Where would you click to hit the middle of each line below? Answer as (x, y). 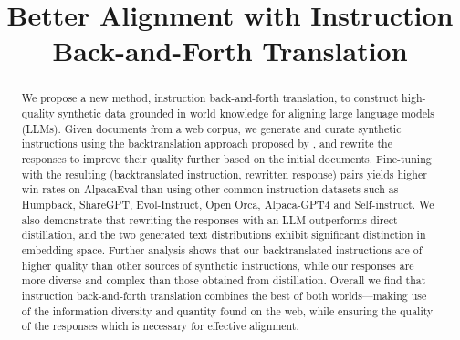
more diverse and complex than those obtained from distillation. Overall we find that (224, 280)
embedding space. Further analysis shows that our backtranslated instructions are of (222, 249)
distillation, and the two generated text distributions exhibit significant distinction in (224, 235)
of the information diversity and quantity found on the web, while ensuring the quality (227, 310)
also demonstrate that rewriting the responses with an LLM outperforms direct (209, 219)
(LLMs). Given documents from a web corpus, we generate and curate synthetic (211, 128)
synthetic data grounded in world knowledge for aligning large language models (246, 113)
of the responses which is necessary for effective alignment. (160, 326)
